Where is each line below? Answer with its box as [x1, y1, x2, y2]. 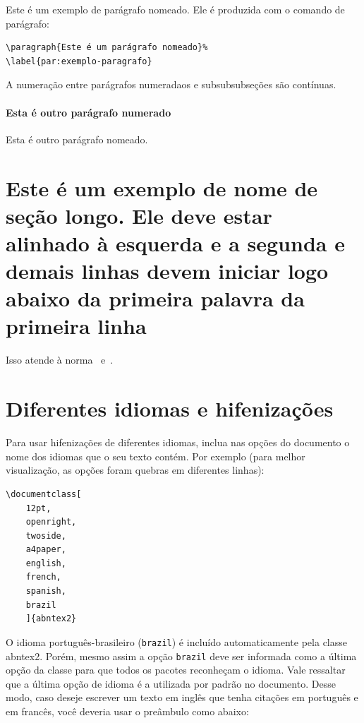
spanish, [25, 586, 66, 597]
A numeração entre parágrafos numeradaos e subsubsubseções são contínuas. [6, 77, 336, 92]
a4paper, [25, 544, 66, 555]
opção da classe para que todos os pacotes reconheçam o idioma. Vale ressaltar [6, 662, 346, 677]
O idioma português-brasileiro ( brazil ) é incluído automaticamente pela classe [6, 634, 347, 649]
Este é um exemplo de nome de [6, 173, 318, 202]
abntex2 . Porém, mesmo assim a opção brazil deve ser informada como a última [6, 648, 357, 663]
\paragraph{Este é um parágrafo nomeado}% [6, 42, 208, 53]
